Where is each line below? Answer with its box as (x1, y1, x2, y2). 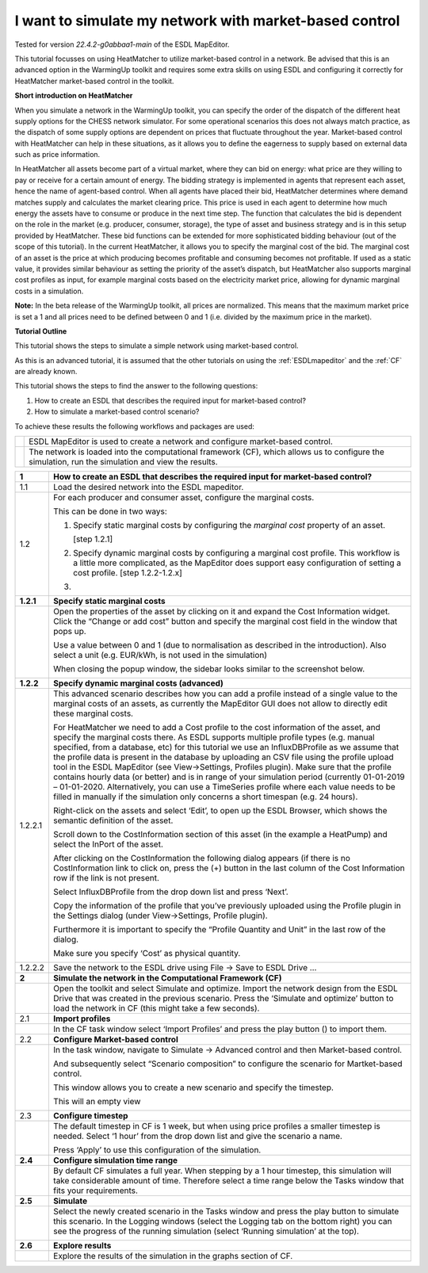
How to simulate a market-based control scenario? (34, 407, 200, 416)
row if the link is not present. (52, 873, 160, 884)
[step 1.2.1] (72, 533, 113, 545)
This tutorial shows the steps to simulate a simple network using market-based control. (14, 341, 299, 350)
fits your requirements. (52, 1185, 139, 1196)
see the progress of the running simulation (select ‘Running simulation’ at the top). (52, 1225, 360, 1237)
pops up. (52, 626, 86, 637)
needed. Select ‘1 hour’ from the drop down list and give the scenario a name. (52, 1130, 342, 1141)
